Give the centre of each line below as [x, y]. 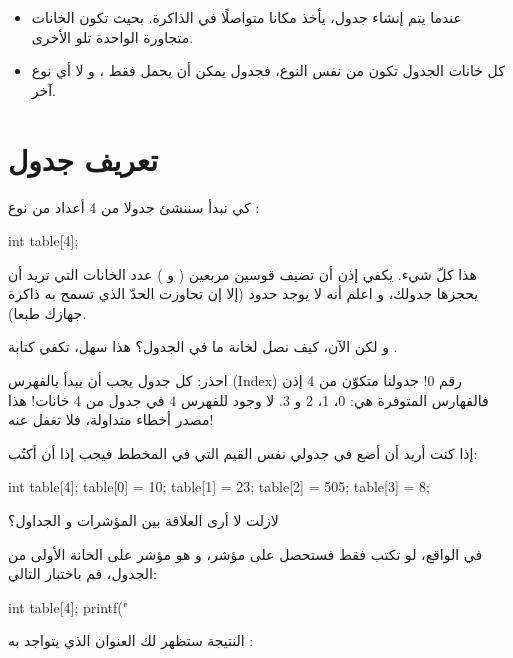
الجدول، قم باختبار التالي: [82, 573]
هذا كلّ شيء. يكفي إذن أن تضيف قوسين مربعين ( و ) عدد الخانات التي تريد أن [242, 273]
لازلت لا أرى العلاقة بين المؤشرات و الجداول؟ [143, 520]
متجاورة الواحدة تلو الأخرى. [112, 36]
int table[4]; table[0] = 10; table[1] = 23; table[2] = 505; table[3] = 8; [219, 486]
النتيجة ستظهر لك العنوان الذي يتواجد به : [131, 640]
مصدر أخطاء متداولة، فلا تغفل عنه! [111, 419]
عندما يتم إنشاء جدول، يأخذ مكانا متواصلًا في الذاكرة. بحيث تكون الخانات [246, 17]
